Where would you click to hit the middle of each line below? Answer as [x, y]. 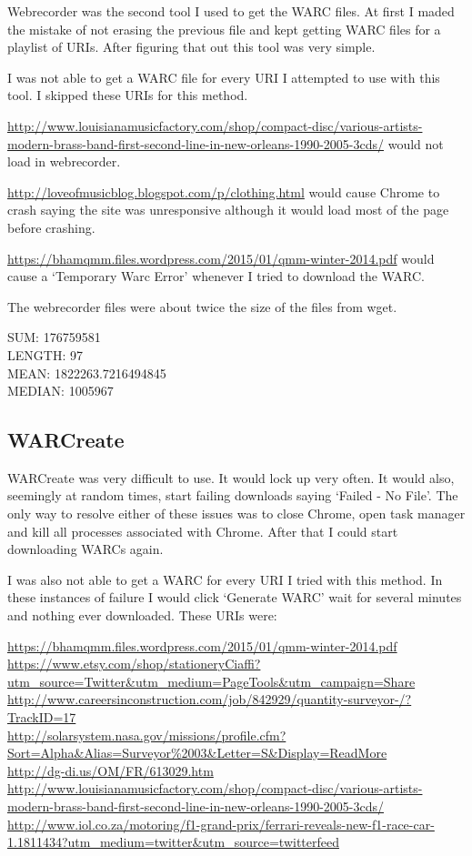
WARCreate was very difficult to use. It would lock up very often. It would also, [231, 477]
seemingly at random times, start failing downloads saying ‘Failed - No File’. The [233, 495]
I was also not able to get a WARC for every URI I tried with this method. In [225, 579]
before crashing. [51, 227]
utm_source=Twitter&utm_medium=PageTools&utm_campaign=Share [211, 681]
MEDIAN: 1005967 [60, 391]
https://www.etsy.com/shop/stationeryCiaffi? [134, 664]
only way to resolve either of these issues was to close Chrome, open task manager [236, 514]
